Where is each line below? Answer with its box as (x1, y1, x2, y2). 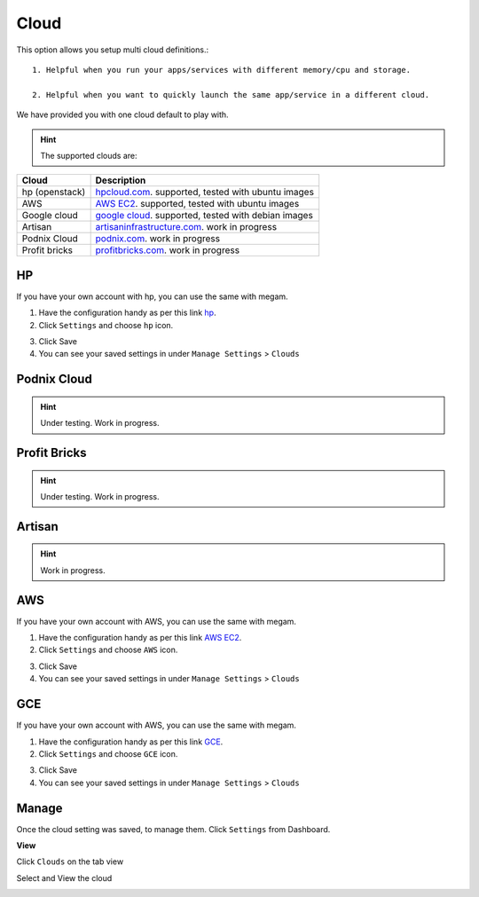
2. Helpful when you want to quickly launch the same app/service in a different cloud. (32, 90, 430, 99)
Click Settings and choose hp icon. (38, 319, 174, 330)
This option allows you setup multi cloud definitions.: (16, 44, 208, 55)
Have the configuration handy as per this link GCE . (38, 736, 224, 747)
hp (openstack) (21, 186, 86, 199)
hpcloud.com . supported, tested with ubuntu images (95, 186, 315, 199)
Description (95, 174, 146, 186)
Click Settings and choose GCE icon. (38, 748, 178, 759)
